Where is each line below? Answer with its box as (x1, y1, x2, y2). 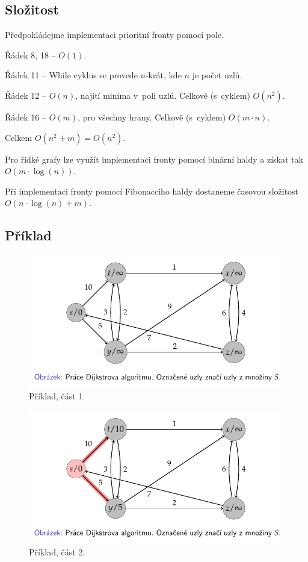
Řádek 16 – (5, 110, 47, 123)
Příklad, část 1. (29, 390, 85, 402)
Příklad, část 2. (29, 545, 85, 558)
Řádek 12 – (5, 89, 47, 101)
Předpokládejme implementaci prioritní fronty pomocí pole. (5, 28, 224, 41)
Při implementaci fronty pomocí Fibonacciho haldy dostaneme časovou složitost (5, 184, 299, 197)
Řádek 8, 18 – (5, 48, 56, 61)
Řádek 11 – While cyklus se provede (5, 69, 138, 81)
